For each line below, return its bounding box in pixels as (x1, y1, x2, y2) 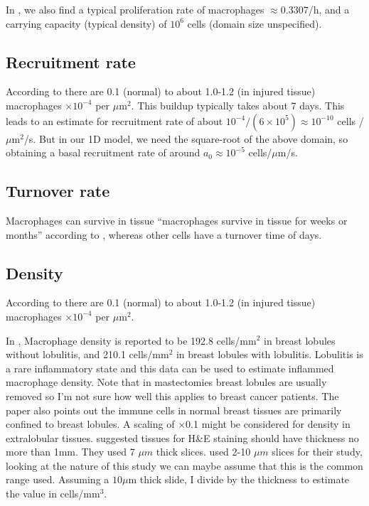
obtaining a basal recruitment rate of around (6, 145, 200, 160)
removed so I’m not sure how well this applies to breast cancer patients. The (6, 388, 339, 403)
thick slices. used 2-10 (156, 444, 251, 459)
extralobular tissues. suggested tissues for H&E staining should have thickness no (6, 430, 359, 445)
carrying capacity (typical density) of (6, 16, 167, 31)
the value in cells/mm (6, 486, 100, 501)
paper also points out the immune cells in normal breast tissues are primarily (6, 402, 342, 417)
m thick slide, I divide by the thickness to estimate (128, 472, 350, 487)
